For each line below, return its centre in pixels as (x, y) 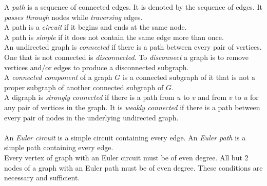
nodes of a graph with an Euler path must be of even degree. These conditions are (133, 167)
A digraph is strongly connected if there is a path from (89, 97)
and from (212, 97)
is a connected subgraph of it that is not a (189, 77)
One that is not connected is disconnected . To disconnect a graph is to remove (126, 57)
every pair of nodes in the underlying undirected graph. (91, 117)
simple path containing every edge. (59, 147)
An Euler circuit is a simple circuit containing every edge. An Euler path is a (125, 137)
